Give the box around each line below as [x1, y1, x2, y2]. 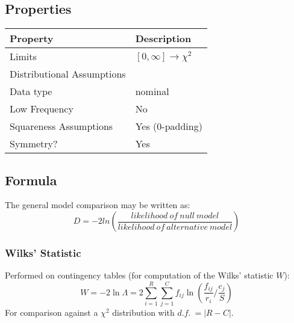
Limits [10, 49, 37, 64]
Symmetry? [10, 137, 58, 151]
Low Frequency [10, 102, 73, 116]
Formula [5, 170, 57, 189]
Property [10, 31, 54, 46]
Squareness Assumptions [10, 119, 113, 134]
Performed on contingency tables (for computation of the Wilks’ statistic [5, 269, 274, 281]
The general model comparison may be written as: [5, 198, 190, 211]
